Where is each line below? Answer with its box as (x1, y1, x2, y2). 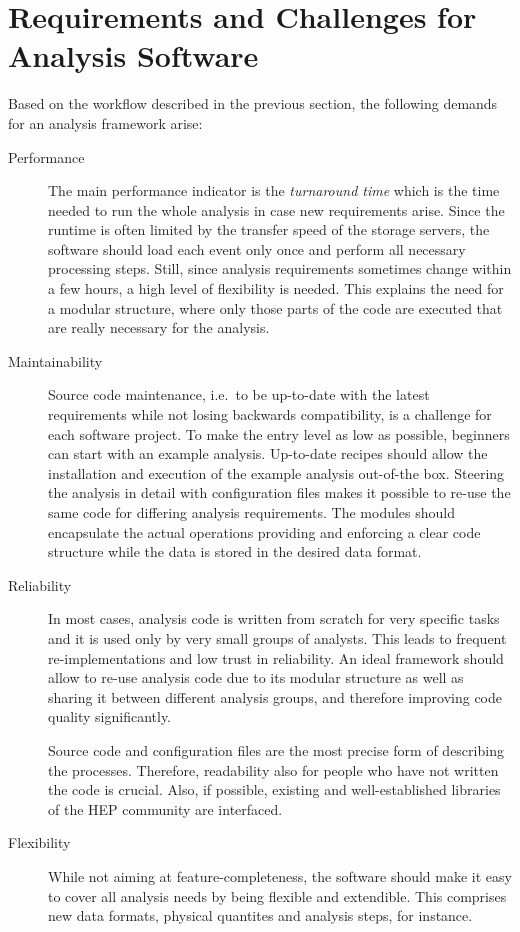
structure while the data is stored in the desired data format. (48, 541, 422, 562)
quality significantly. (48, 706, 172, 727)
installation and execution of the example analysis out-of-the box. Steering (48, 462, 505, 483)
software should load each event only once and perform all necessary (48, 238, 466, 259)
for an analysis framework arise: (8, 112, 203, 133)
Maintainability (8, 350, 103, 371)
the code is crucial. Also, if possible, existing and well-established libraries (48, 779, 501, 800)
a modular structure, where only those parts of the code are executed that (48, 297, 503, 318)
